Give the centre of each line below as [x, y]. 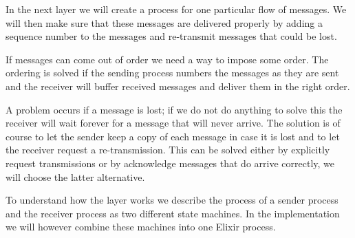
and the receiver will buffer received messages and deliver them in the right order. [178, 86]
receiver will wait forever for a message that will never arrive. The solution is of [173, 123]
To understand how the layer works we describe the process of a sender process [172, 200]
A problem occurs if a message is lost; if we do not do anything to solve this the [174, 109]
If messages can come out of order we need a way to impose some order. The [167, 59]
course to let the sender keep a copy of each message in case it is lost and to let [173, 136]
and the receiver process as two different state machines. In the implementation [173, 213]
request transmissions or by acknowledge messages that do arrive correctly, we [170, 163]
